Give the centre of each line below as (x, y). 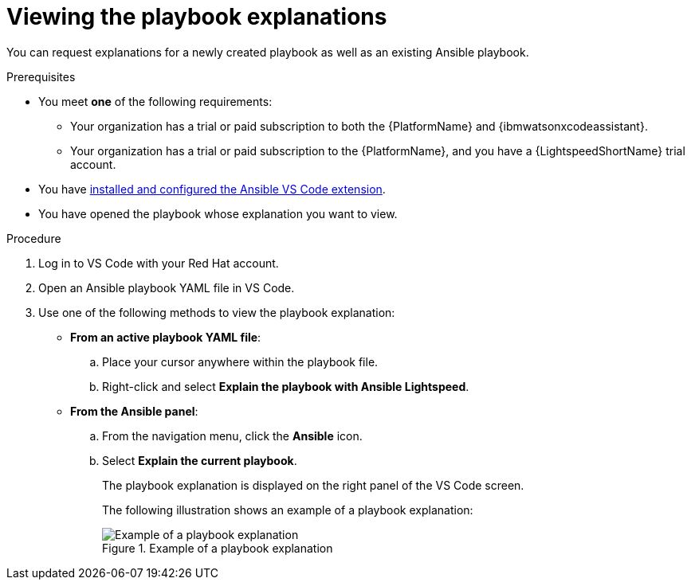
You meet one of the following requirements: (155, 101)
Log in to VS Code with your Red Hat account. (159, 263)
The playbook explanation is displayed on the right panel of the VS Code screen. (313, 485)
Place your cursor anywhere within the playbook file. (240, 361)
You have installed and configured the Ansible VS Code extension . (212, 189)
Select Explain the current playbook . (200, 460)
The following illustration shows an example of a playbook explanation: (288, 510)
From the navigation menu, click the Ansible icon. (232, 436)
